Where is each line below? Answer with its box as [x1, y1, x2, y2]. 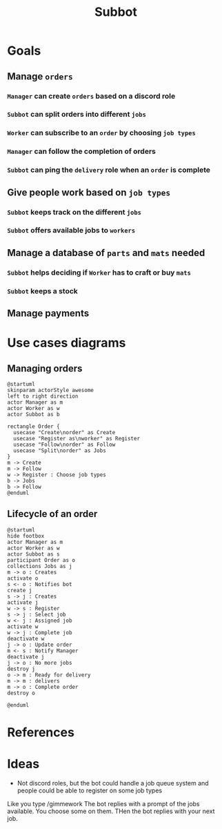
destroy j [7, 665, 36, 672]
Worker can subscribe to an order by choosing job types [7, 128, 196, 138]
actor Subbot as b [7, 411, 60, 418]
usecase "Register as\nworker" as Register [13, 436, 140, 442]
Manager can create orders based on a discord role [7, 91, 176, 101]
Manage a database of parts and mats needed [7, 246, 205, 259]
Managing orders [7, 362, 83, 374]
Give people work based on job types [7, 186, 171, 198]
